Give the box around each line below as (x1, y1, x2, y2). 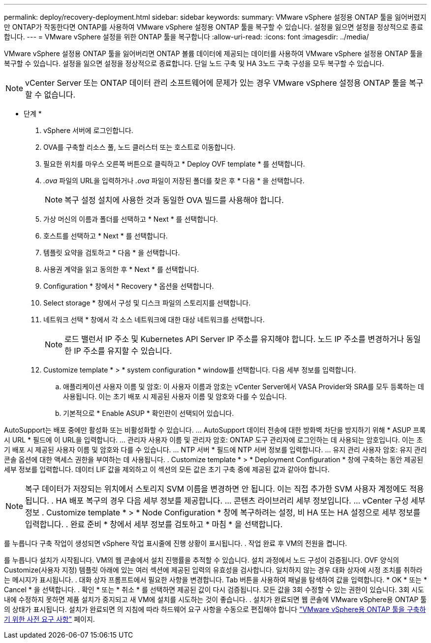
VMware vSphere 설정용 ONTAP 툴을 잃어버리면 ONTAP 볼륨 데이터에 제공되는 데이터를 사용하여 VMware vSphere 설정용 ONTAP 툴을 (4, 49, 423, 58)
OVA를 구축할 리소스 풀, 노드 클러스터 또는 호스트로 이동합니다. (43, 143, 236, 151)
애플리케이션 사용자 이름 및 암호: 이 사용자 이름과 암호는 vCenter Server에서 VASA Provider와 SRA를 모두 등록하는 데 (63, 382, 424, 391)
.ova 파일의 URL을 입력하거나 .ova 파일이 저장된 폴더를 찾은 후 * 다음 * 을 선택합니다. (43, 176, 305, 185)
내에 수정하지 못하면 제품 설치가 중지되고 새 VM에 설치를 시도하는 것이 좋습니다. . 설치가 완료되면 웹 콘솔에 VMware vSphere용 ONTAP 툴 (4, 595, 427, 604)
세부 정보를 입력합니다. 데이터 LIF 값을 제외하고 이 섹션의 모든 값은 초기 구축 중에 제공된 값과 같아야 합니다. (4, 465, 330, 474)
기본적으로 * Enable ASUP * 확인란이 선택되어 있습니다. (63, 409, 234, 417)
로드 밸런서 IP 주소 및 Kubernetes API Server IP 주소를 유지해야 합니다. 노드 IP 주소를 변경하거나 (64, 334, 404, 344)
